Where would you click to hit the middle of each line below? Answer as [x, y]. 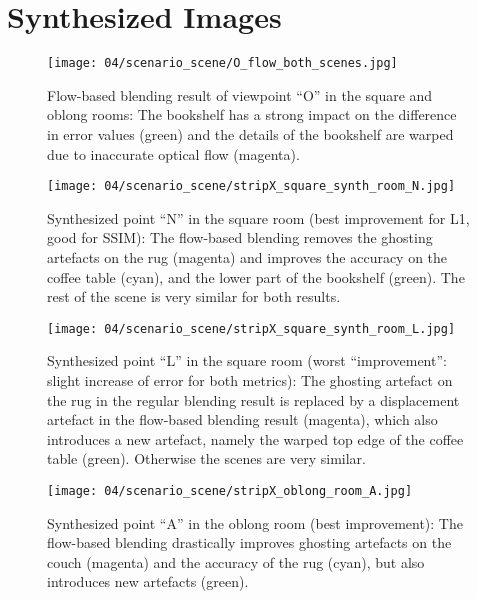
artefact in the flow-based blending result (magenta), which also [242, 419]
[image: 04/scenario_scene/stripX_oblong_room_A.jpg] [230, 491]
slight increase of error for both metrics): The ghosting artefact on [250, 380]
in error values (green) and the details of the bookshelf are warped [250, 133]
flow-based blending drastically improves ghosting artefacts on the [249, 542]
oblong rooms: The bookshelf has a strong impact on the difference [252, 114]
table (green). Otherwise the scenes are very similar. [206, 458]
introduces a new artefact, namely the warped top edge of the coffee [255, 438]
